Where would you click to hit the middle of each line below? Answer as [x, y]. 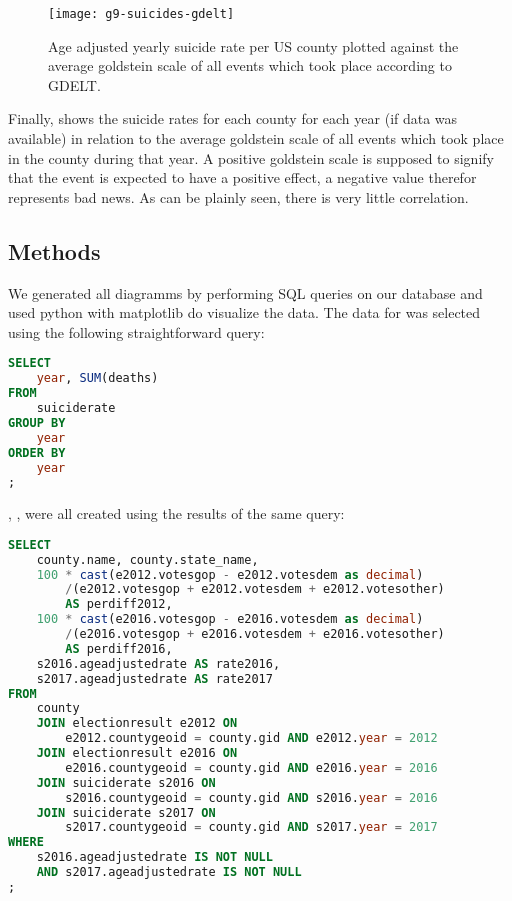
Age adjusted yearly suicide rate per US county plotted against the [253, 45]
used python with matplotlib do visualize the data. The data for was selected [244, 312]
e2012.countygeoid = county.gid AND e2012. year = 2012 [251, 738]
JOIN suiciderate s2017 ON [126, 812]
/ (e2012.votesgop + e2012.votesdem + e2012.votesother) [255, 589]
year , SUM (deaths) [97, 378]
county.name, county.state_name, [147, 559]
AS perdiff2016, [119, 648]
